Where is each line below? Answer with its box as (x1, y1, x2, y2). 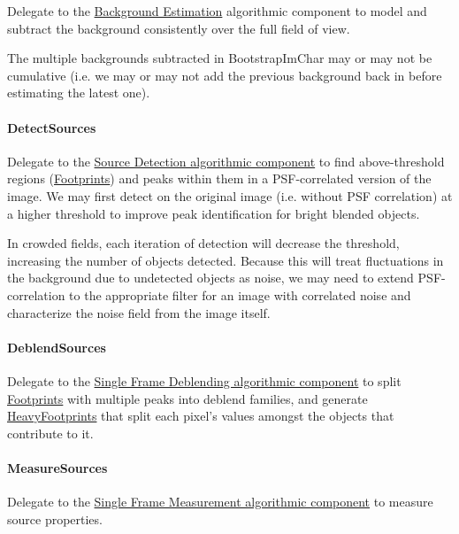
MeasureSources (7, 458, 108, 476)
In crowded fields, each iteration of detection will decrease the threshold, (7, 234, 400, 252)
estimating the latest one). (7, 83, 150, 102)
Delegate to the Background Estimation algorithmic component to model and (7, 2, 427, 19)
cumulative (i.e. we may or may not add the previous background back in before (7, 66, 442, 84)
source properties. (7, 509, 103, 528)
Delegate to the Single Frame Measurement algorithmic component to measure (7, 492, 433, 511)
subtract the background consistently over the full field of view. (7, 19, 350, 37)
